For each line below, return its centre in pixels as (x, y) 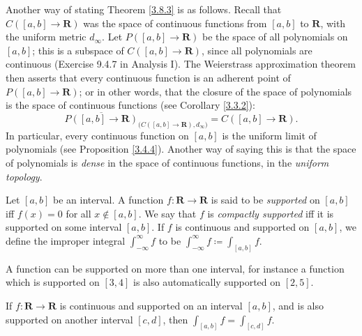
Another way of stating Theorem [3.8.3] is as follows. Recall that (144, 9)
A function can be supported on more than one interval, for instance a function (175, 268)
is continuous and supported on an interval (151, 306)
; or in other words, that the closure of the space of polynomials (216, 91)
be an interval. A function (108, 200)
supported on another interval (69, 319)
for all (78, 213)
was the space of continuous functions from (175, 23)
